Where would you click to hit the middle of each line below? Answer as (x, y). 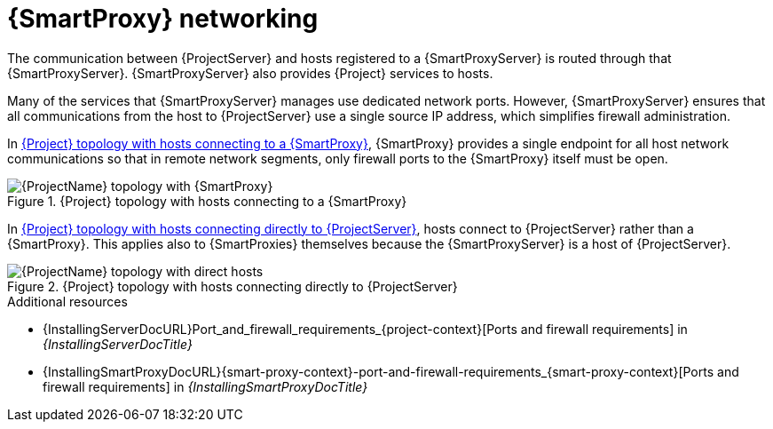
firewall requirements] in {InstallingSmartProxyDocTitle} (205, 386)
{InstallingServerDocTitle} (118, 344)
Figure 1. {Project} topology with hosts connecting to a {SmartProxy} (207, 201)
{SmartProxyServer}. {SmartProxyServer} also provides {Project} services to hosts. (250, 73)
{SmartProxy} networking (163, 19)
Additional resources (67, 301)
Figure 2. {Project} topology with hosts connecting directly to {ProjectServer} (233, 286)
